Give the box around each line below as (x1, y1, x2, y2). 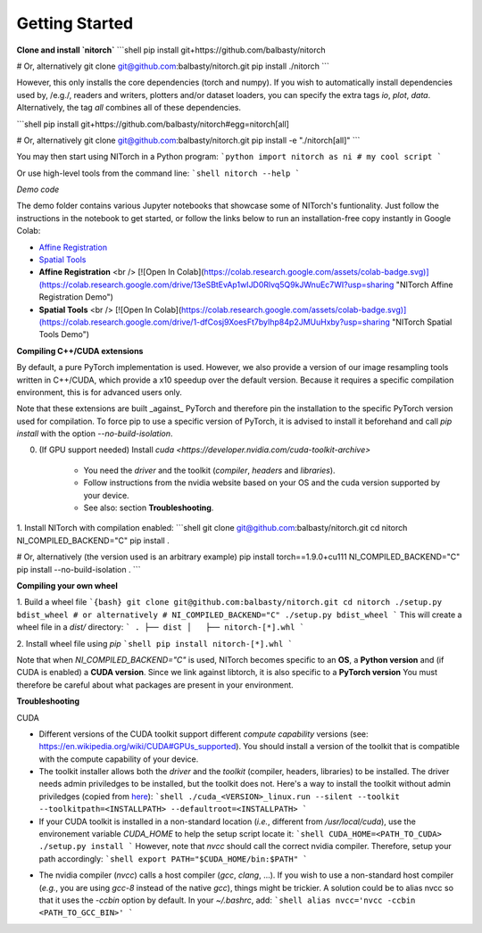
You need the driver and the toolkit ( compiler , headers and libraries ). (83, 465, 336, 475)
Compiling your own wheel (16, 581, 118, 590)
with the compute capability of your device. (38, 754, 199, 764)
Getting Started (16, 13, 134, 33)
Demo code (16, 184, 60, 195)
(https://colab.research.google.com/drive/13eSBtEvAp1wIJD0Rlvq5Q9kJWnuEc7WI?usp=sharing (38, 279, 395, 290)
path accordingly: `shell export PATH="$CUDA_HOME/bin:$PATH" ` (38, 853, 308, 864)
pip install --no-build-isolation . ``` (16, 564, 141, 574)
